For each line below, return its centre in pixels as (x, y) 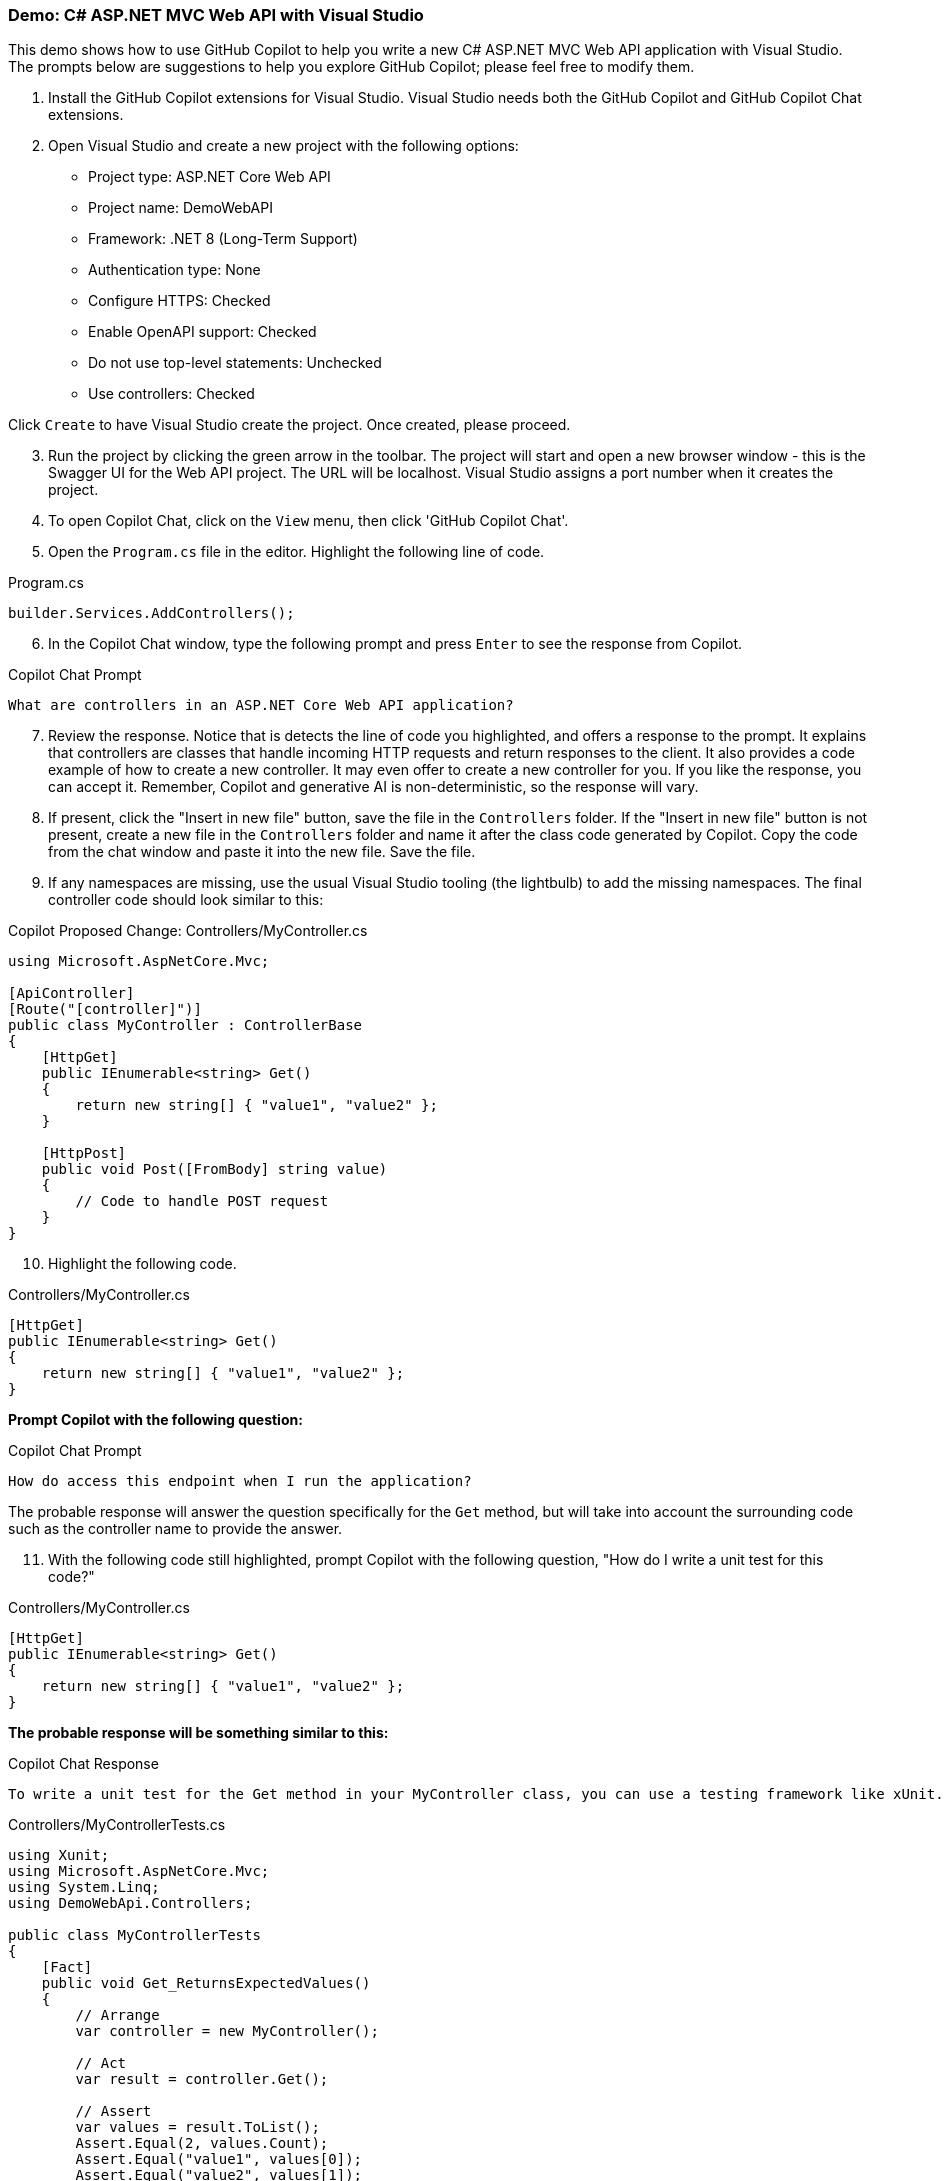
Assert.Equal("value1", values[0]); (219, 2159)
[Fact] (67, 1967)
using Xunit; (59, 1855)
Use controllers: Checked (171, 394)
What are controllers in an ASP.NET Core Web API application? (261, 705)
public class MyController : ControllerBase (185, 1025)
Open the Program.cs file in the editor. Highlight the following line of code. (296, 552)
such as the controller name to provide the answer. (175, 1529)
